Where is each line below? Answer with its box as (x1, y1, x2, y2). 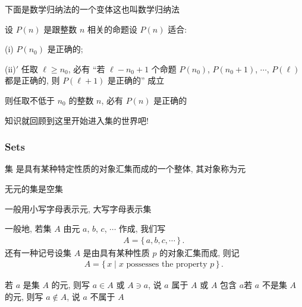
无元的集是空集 (5, 182, 63, 194)
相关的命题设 (87, 23, 137, 35)
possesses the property (126, 260, 207, 269)
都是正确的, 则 (5, 74, 60, 87)
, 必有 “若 (68, 62, 105, 75)
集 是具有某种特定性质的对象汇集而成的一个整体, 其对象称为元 (5, 162, 246, 175)
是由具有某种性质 (83, 246, 150, 258)
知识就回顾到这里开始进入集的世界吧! (5, 114, 149, 126)
